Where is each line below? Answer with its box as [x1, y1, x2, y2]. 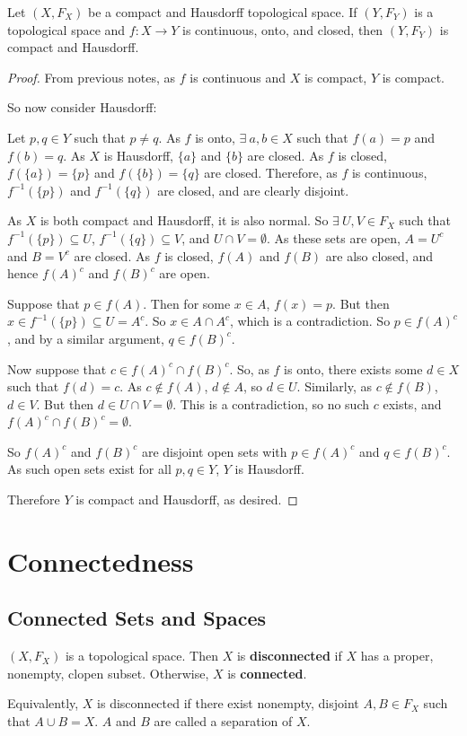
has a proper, [360, 646, 434, 665]
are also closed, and [325, 246, 433, 265]
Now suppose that [7, 359, 107, 378]
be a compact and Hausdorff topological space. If [87, 3, 357, 21]
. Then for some [143, 294, 231, 312]
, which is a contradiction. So [229, 311, 391, 330]
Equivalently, [7, 694, 79, 713]
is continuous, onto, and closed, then [182, 20, 383, 39]
